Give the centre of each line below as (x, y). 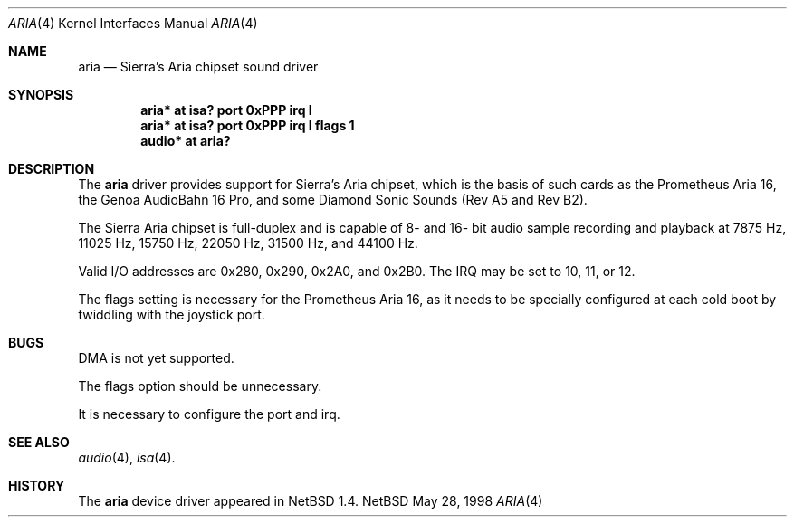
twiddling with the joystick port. (172, 314)
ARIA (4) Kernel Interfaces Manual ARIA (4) (133, 23)
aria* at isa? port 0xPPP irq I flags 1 (248, 125)
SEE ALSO (39, 442)
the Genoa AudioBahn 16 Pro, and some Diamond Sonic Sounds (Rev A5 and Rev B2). (333, 200)
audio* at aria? (186, 141)
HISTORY (37, 486)
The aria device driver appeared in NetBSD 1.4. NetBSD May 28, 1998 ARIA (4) (311, 501)
